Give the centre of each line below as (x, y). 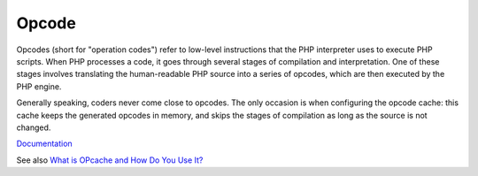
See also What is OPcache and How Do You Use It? (110, 160)
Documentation (44, 144)
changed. (34, 127)
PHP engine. (39, 86)
